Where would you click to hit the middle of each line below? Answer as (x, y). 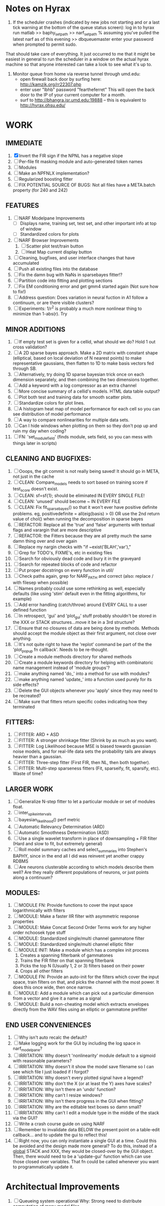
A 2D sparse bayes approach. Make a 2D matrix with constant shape (88, 353)
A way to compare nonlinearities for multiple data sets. (74, 420)
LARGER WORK (29, 789)
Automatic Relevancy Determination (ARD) (62, 827)
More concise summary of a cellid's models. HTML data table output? (89, 391)
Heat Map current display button (59, 252)
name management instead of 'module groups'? (61, 668)
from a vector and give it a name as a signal (57, 998)
